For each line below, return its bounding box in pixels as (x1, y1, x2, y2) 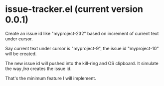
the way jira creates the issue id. (5, 66, 72, 72)
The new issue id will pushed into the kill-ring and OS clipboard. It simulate (5, 60, 159, 66)
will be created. (5, 51, 37, 57)
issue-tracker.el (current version (5, 3, 144, 15)
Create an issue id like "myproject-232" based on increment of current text (5, 30, 159, 36)
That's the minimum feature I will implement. (5, 75, 96, 81)
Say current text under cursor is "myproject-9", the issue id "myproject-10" (5, 45, 159, 51)
